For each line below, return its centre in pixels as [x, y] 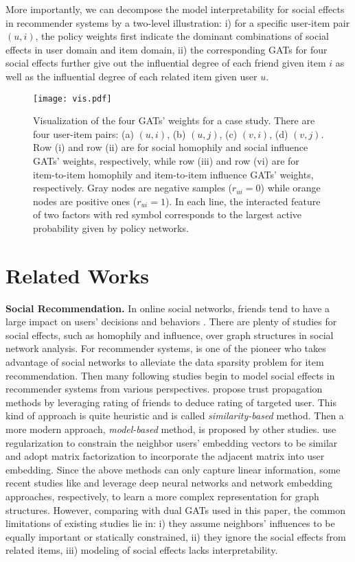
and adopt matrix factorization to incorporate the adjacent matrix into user [165, 456]
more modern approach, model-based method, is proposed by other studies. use [171, 429]
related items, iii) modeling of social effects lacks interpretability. [142, 550]
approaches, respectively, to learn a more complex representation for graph [162, 496]
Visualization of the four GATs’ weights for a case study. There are [174, 120]
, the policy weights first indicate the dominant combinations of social [182, 36]
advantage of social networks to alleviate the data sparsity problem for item [165, 362]
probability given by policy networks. [111, 227]
